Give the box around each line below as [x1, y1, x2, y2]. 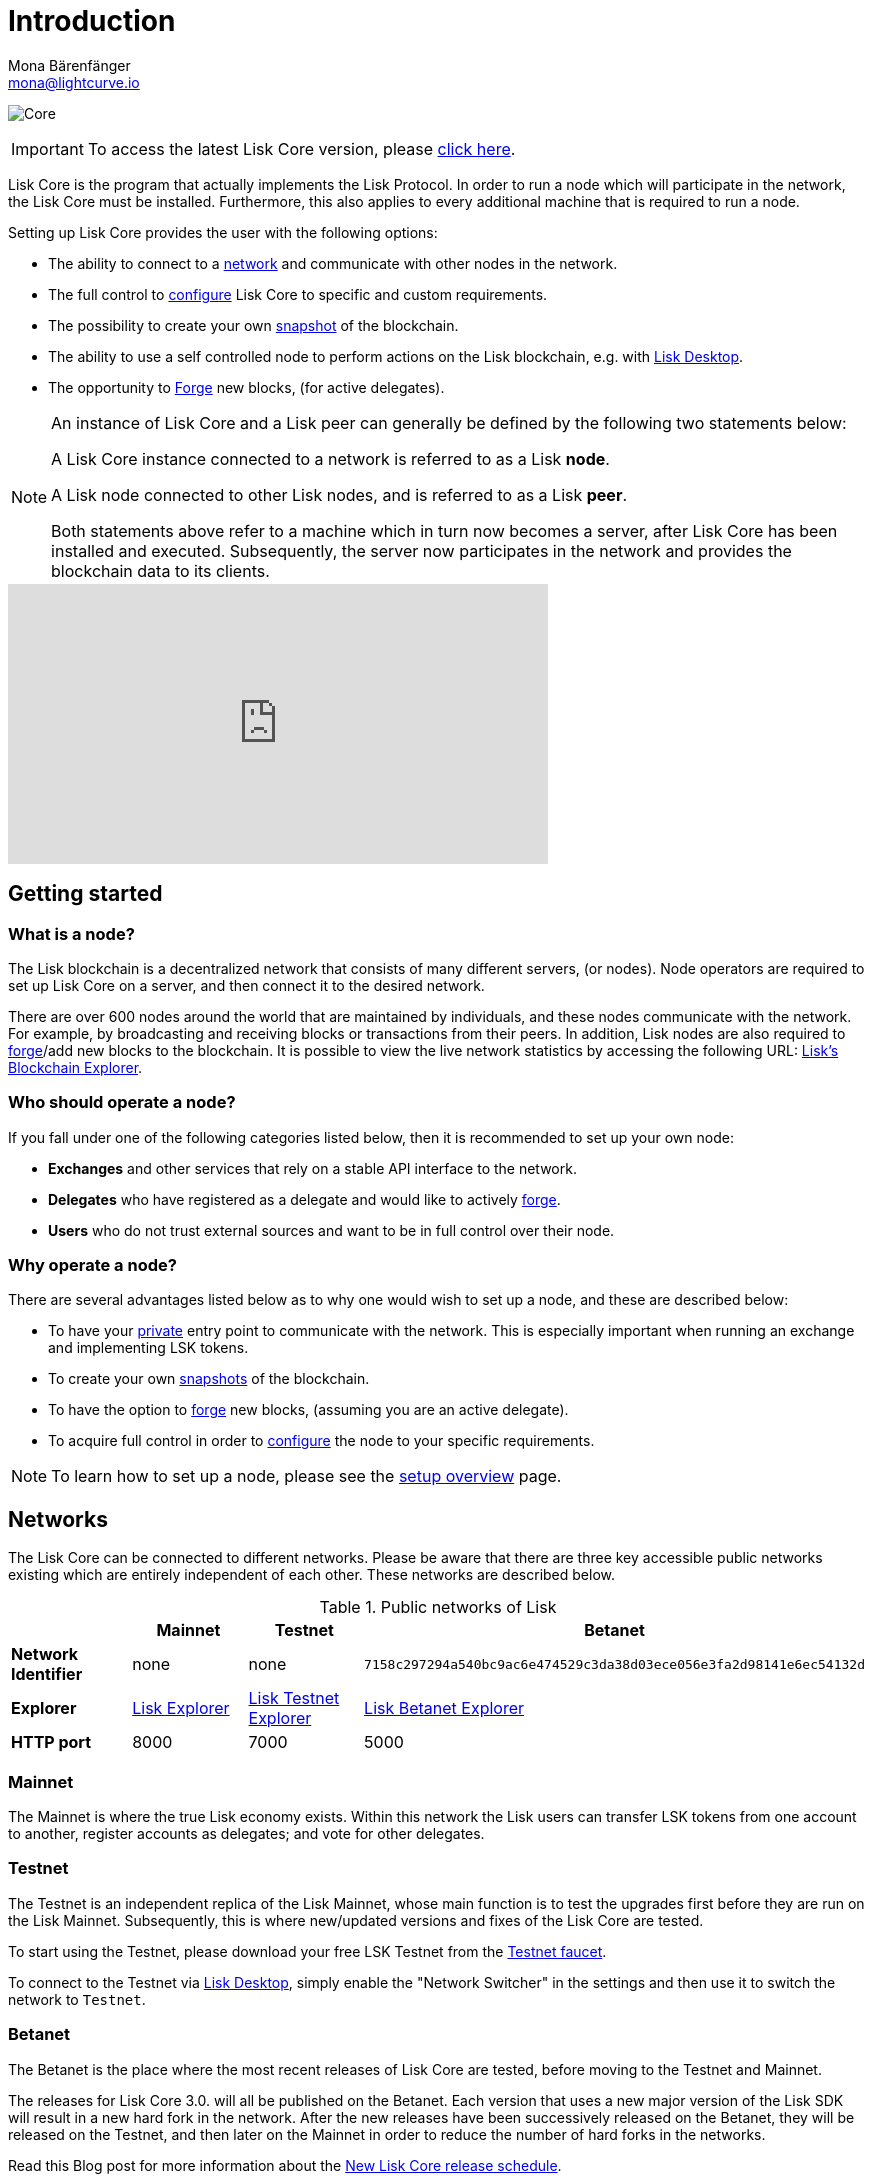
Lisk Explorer [132, 1698, 230, 1719]
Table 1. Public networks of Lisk [319, 1597, 557, 1618]
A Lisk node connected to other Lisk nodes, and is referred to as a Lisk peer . [51, 484, 628, 505]
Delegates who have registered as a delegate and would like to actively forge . [48, 1190, 561, 1208]
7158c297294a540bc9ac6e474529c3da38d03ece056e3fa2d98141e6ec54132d [364, 1656, 865, 1672]
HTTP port [11, 1732, 92, 1753]
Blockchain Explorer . [8, 1058, 143, 1076]
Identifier [11, 1664, 83, 1685]
